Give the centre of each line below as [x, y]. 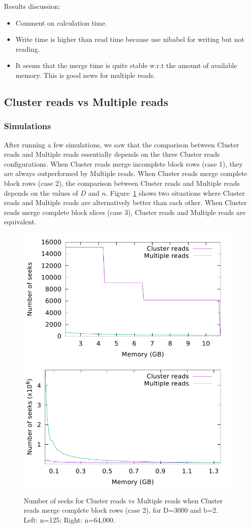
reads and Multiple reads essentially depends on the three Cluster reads [112, 154]
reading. [28, 49]
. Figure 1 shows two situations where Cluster [175, 193]
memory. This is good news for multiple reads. [85, 75]
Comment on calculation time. [61, 22]
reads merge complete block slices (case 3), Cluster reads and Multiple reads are [125, 212]
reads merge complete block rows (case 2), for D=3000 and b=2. [121, 510]
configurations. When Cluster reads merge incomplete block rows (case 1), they [124, 163]
